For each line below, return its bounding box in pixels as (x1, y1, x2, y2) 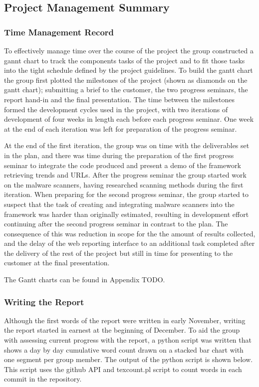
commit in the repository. (4, 374, 82, 384)
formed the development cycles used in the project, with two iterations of (4, 104, 228, 114)
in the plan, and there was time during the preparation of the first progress (4, 150, 234, 160)
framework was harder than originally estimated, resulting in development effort (4, 208, 249, 219)
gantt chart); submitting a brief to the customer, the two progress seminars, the (4, 84, 248, 95)
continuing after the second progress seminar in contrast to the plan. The (4, 218, 228, 229)
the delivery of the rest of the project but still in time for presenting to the (4, 247, 233, 258)
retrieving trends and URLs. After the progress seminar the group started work (4, 170, 247, 180)
